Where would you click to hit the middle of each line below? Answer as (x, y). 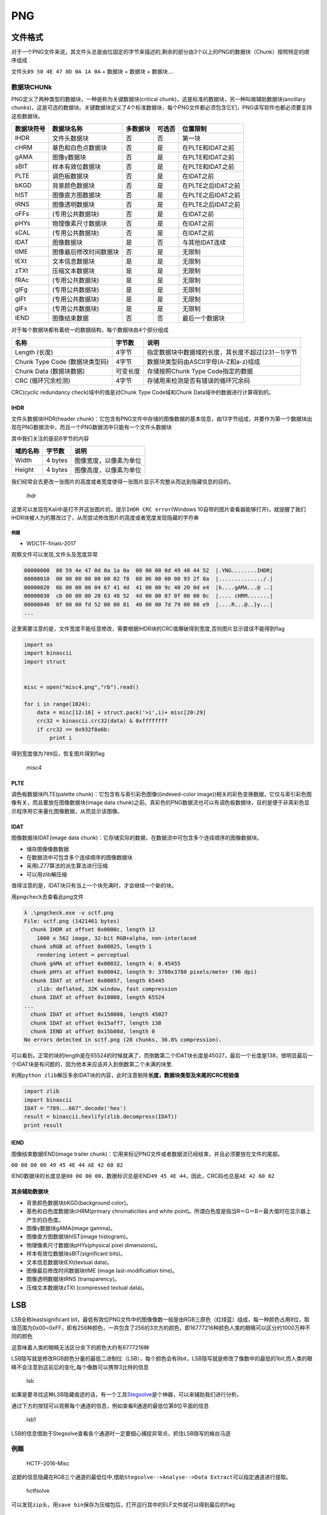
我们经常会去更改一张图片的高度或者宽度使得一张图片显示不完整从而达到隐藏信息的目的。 (123, 482)
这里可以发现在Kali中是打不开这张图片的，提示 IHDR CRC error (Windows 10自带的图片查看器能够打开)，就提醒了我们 (158, 509)
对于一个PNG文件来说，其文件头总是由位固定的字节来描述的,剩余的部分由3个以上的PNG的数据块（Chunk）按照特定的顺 (160, 52)
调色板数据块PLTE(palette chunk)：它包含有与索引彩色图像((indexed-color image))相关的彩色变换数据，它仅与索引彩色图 (161, 794)
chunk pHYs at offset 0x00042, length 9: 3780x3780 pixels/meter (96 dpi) (144, 972)
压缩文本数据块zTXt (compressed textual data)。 (87, 1287)
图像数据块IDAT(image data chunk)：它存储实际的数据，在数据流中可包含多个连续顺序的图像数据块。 (137, 838)
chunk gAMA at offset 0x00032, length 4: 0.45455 (106, 963)
